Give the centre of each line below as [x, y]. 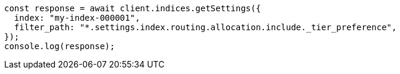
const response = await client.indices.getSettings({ [133, 8]
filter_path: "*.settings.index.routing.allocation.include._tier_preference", [205, 27]
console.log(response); [60, 46]
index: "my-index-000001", [77, 18]
